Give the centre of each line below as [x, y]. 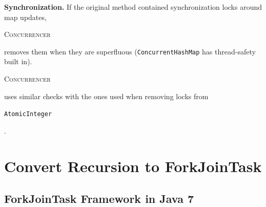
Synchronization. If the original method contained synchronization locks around [133, 7]
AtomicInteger [28, 114]
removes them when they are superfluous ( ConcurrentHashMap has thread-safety [130, 51]
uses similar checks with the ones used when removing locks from [106, 96]
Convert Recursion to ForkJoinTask [133, 166]
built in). [18, 61]
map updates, [25, 17]
